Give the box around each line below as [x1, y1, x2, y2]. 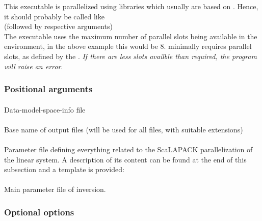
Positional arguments [4, 82, 93, 95]
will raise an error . [4, 61, 63, 71]
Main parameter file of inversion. [4, 184, 106, 195]
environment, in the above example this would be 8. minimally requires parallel [4, 41, 252, 51]
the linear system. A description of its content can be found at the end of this [4, 154, 247, 164]
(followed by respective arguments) [4, 21, 113, 32]
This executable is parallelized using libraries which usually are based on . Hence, [4, 1, 258, 11]
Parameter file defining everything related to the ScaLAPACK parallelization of [4, 144, 253, 154]
